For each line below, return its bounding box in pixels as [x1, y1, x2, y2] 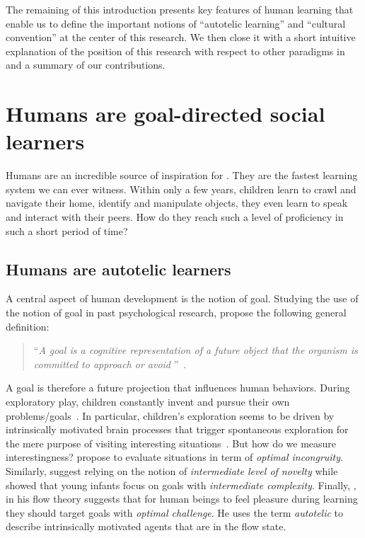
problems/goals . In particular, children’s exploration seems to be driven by [6, 408, 335, 423]
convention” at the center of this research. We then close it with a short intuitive [6, 30, 356, 45]
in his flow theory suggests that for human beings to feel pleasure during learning [6, 491, 358, 506]
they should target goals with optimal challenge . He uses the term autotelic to [6, 505, 344, 520]
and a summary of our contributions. [6, 57, 166, 72]
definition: [6, 319, 50, 333]
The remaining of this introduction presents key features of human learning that [6, 2, 354, 16]
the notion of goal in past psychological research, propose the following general [6, 305, 347, 320]
